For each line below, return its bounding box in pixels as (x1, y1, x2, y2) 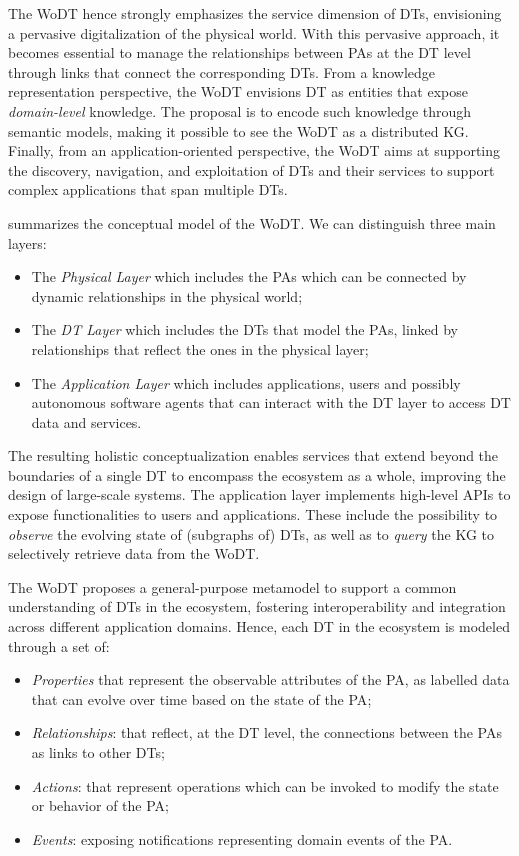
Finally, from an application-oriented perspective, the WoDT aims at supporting (8, 140, 501, 161)
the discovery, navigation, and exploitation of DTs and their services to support (8, 159, 495, 180)
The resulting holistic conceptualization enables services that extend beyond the (8, 445, 499, 466)
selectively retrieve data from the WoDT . (8, 543, 260, 564)
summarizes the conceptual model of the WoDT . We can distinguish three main (8, 212, 496, 233)
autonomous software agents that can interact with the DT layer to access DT (31, 392, 511, 413)
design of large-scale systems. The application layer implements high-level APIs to (8, 484, 511, 505)
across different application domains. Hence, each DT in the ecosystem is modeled (8, 616, 510, 637)
